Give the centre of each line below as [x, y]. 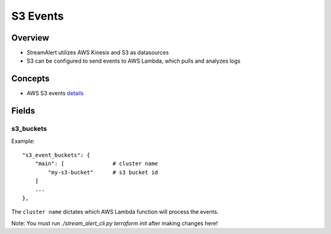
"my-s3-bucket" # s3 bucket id [103, 172]
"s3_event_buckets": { [56, 155]
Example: [23, 141]
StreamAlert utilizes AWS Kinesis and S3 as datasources [98, 53]
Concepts [30, 79]
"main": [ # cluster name [97, 164]
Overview [30, 38]
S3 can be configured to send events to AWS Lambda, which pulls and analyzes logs [134, 61]
